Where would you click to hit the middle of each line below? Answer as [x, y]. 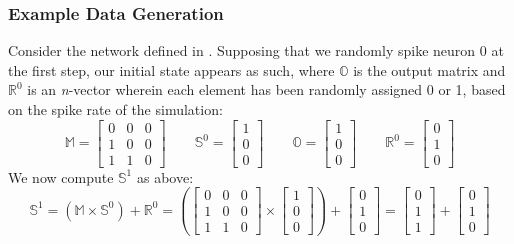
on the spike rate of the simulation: [115, 109]
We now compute [61, 176]
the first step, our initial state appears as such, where [171, 69]
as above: [165, 176]
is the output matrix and [429, 69]
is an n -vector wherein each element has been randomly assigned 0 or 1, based [266, 89]
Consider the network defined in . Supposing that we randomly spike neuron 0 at [256, 50]
